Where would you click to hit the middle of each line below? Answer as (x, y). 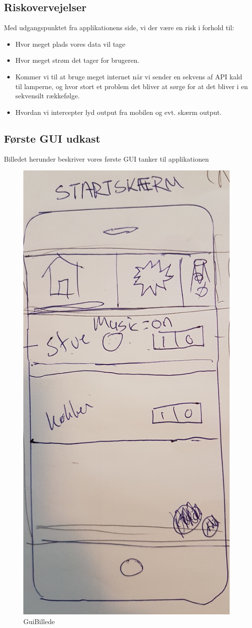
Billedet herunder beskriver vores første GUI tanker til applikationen (107, 158)
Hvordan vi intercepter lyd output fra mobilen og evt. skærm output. (118, 112)
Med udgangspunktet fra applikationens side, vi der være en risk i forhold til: (119, 28)
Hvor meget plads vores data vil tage (70, 44)
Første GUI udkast (52, 138)
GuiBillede (39, 621)
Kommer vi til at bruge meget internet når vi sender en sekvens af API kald (129, 76)
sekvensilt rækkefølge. (47, 96)
